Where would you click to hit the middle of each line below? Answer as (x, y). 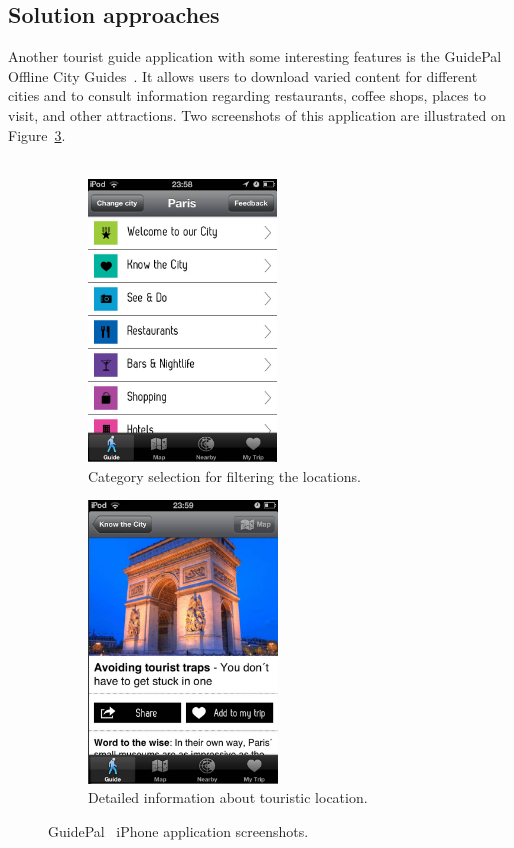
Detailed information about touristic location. (228, 797)
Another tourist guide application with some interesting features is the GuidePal (255, 56)
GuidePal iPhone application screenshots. (178, 831)
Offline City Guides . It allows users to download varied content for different (243, 75)
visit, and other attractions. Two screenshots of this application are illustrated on (257, 114)
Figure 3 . (37, 134)
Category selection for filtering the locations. (224, 475)
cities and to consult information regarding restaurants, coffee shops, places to (247, 95)
